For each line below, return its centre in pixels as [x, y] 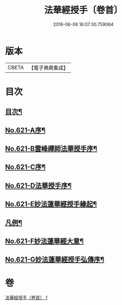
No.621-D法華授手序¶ [38, 186]
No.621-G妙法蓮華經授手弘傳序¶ [55, 260]
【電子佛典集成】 [48, 68]
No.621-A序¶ [25, 130]
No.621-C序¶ [26, 167]
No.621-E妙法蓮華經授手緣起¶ [51, 204]
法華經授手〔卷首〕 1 [26, 298]
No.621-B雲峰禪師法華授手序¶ [51, 149]
